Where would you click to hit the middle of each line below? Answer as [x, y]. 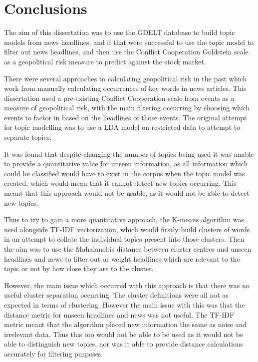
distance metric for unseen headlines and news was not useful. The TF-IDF [119, 314]
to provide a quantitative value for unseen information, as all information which [126, 164]
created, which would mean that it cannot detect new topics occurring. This [120, 183]
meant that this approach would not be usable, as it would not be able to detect [127, 193]
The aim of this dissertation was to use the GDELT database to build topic [120, 32]
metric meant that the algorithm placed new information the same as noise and [126, 324]
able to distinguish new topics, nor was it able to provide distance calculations [124, 344]
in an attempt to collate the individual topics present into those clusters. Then [124, 239]
